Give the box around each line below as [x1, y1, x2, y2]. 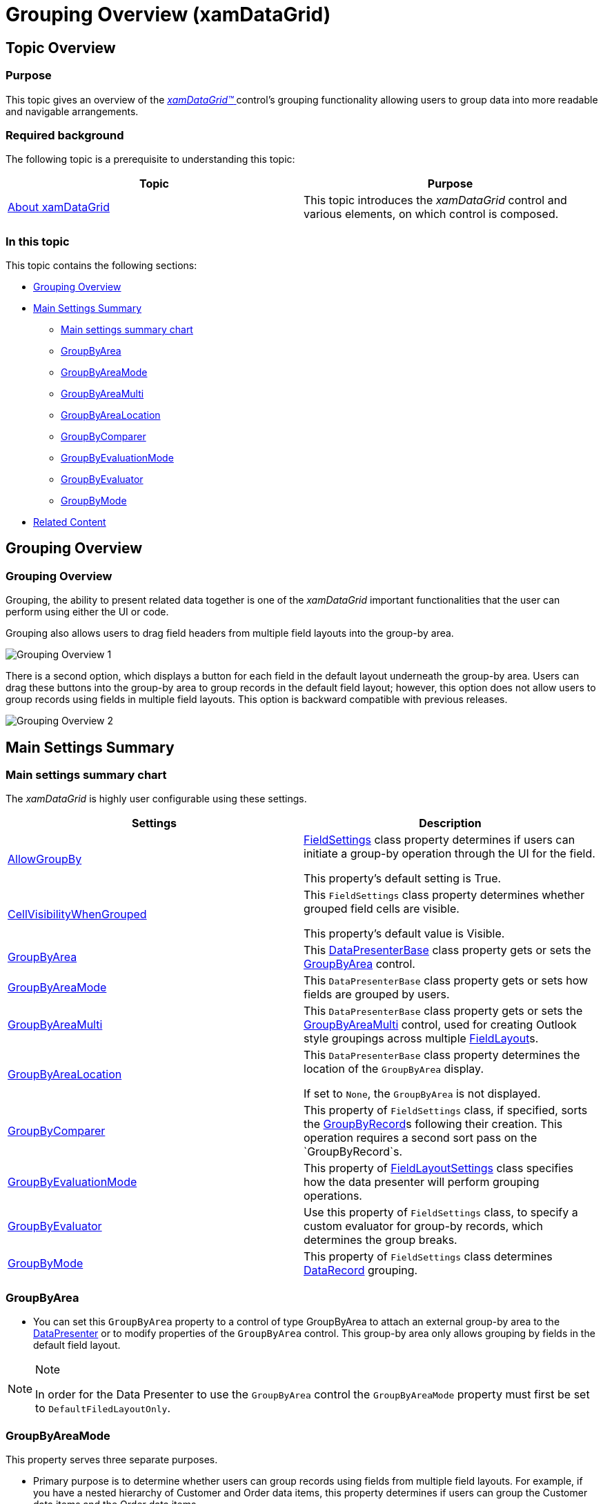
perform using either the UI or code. [6, 606, 169, 618]
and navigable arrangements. [6, 105, 139, 117]
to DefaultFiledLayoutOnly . [35, 1401, 171, 1416]
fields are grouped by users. [304, 987, 450, 1002]
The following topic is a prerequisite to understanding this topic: [6, 153, 295, 166]
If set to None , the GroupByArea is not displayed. [304, 1087, 541, 1101]
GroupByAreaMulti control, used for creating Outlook [304, 1018, 577, 1032]
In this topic [6, 234, 70, 248]
